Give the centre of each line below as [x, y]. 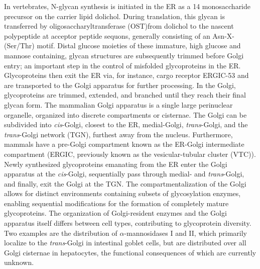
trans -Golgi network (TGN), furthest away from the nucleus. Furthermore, [118, 134]
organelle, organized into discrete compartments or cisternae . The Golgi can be [125, 114]
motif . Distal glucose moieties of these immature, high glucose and [139, 46]
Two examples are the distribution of [61, 233]
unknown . [19, 262]
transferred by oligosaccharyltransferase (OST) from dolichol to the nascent [119, 26]
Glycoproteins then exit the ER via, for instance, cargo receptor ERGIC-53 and [126, 75]
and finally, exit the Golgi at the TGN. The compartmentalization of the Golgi [125, 183]
